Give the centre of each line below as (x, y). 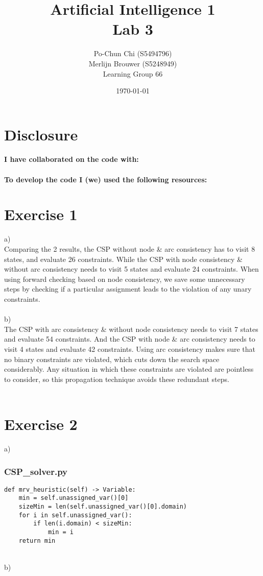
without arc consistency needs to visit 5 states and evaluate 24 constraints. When (131, 269)
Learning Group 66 (133, 73)
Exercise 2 (41, 424)
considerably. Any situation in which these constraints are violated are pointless (129, 369)
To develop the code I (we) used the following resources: (106, 179)
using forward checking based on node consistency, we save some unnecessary (125, 279)
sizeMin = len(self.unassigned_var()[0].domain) (103, 507)
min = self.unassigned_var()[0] (74, 498)
